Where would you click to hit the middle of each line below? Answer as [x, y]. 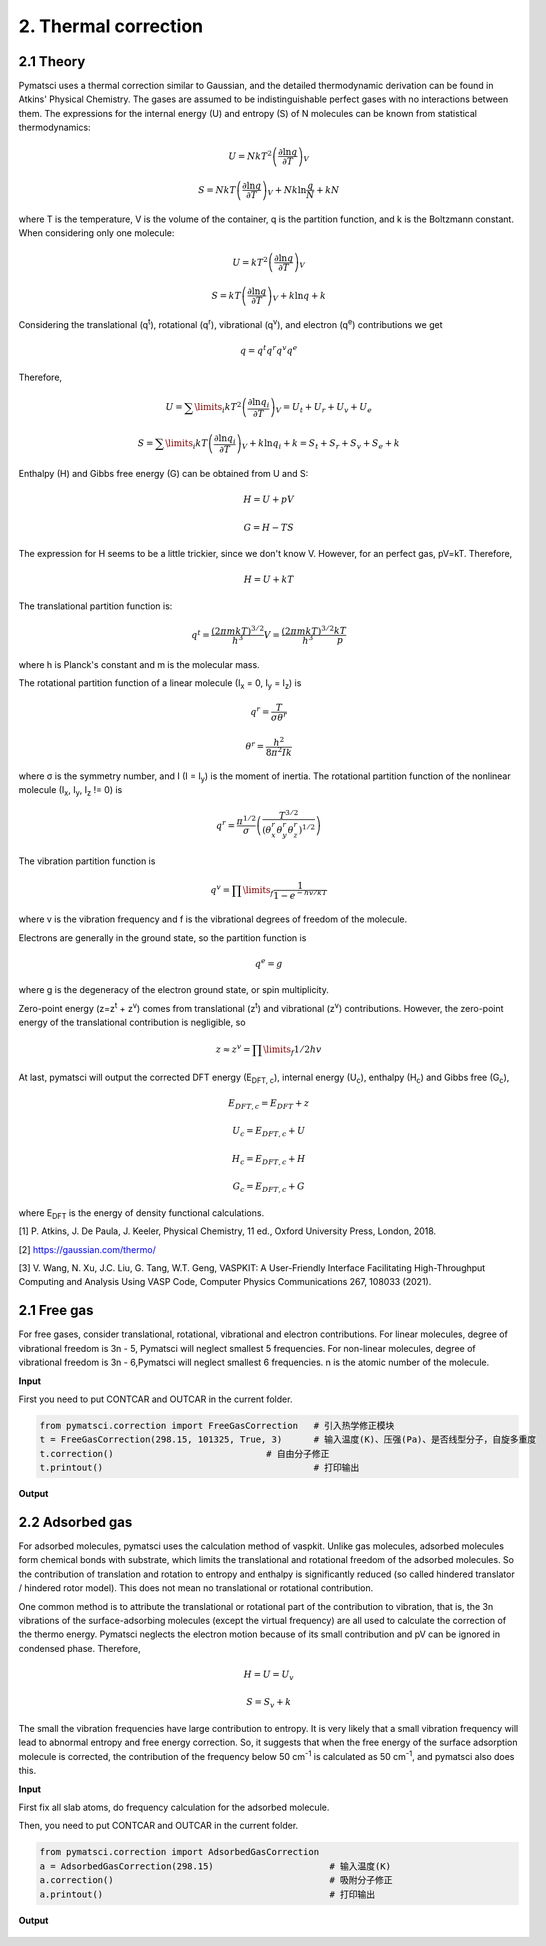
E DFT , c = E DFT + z [269, 1104]
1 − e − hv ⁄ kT [300, 894]
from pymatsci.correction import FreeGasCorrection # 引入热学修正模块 [217, 1425]
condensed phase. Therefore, [80, 1648]
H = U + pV [269, 499]
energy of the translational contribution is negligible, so [132, 1022]
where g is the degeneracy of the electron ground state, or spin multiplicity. [173, 990]
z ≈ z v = [233, 1048]
